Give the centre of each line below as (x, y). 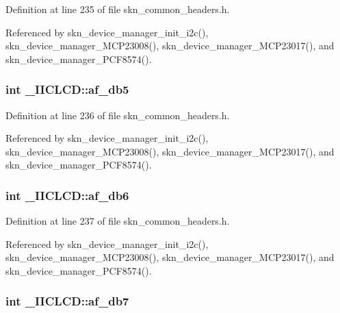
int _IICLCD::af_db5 (67, 89)
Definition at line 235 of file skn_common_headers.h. (118, 9)
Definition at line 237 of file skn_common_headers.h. (118, 221)
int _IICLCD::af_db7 (67, 301)
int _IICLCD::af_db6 (67, 195)
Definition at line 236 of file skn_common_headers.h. (118, 115)
